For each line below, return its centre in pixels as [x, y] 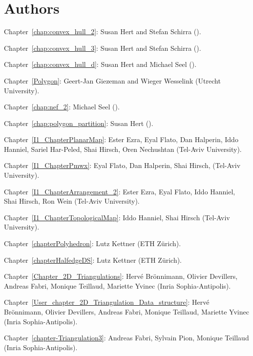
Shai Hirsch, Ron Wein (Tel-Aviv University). [72, 201]
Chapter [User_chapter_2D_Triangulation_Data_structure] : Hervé [107, 302]
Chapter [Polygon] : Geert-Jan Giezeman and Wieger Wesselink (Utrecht [112, 80]
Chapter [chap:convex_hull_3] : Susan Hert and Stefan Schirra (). [103, 48]
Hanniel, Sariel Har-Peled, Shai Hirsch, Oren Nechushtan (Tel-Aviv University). [123, 149]
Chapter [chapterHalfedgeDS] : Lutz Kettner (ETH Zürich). [93, 260]
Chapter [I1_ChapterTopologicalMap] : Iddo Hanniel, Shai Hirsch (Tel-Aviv [117, 217]
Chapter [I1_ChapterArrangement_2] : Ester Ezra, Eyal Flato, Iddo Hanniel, [120, 191]
